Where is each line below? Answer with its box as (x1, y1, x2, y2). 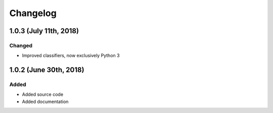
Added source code (22, 91, 63, 97)
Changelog (9, 8, 57, 19)
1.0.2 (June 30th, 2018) (9, 66, 84, 74)
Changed (9, 42, 33, 49)
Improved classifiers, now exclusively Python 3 (22, 53, 120, 59)
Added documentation (22, 98, 69, 104)
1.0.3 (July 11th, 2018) (9, 27, 79, 35)
